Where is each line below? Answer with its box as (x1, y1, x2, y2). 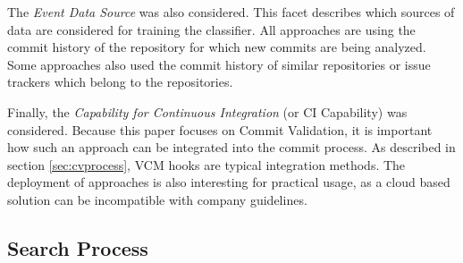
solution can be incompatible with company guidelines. (7, 190, 307, 208)
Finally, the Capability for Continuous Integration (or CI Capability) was (7, 102, 408, 121)
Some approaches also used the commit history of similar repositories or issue (7, 55, 431, 73)
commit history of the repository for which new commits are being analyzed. (7, 38, 426, 56)
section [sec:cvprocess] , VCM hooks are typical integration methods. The (7, 155, 406, 174)
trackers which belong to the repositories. (7, 72, 233, 91)
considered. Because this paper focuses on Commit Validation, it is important (7, 120, 433, 139)
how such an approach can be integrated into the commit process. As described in (7, 138, 456, 157)
